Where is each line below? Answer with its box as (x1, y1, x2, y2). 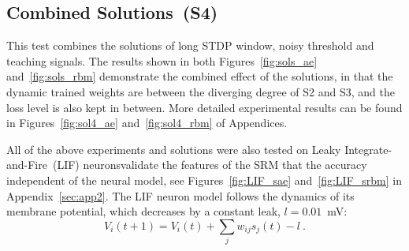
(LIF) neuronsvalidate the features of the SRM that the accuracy (52, 156, 367, 173)
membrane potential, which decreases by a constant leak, (6, 203, 281, 219)
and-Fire (6, 156, 47, 173)
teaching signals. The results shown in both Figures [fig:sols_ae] (6, 52, 318, 69)
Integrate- (344, 140, 392, 157)
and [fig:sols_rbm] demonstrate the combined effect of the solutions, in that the (6, 68, 393, 84)
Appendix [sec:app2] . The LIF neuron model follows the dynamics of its (6, 187, 355, 204)
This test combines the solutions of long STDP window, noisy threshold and (6, 37, 374, 54)
